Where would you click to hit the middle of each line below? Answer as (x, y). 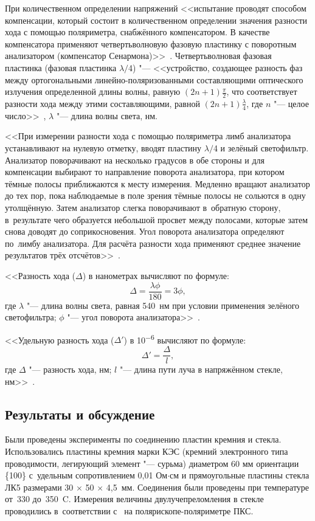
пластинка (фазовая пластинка (61, 67)
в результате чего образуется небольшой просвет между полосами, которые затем (157, 219)
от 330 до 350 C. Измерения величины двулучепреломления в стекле (134, 499)
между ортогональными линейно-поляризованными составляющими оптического (154, 79)
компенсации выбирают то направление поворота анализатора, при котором (145, 172)
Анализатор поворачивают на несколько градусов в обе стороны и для (135, 160)
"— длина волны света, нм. (107, 115)
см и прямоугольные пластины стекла (240, 475)
